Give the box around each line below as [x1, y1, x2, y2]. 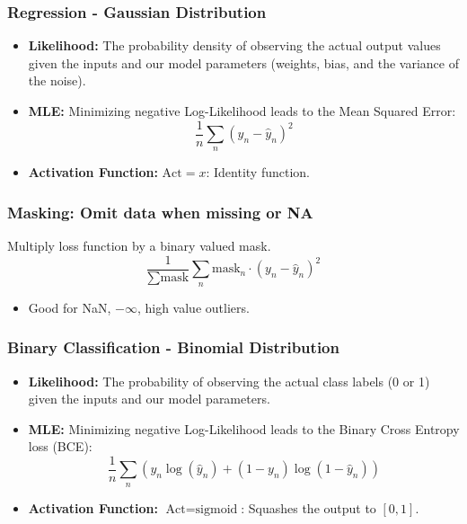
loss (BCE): [28, 437, 93, 456]
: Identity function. [206, 163, 310, 182]
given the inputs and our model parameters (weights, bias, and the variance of [28, 53, 459, 72]
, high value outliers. [137, 298, 250, 316]
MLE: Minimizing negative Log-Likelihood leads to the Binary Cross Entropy [28, 419, 460, 438]
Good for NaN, [28, 298, 111, 316]
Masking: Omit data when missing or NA [7, 200, 313, 223]
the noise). [28, 71, 86, 90]
